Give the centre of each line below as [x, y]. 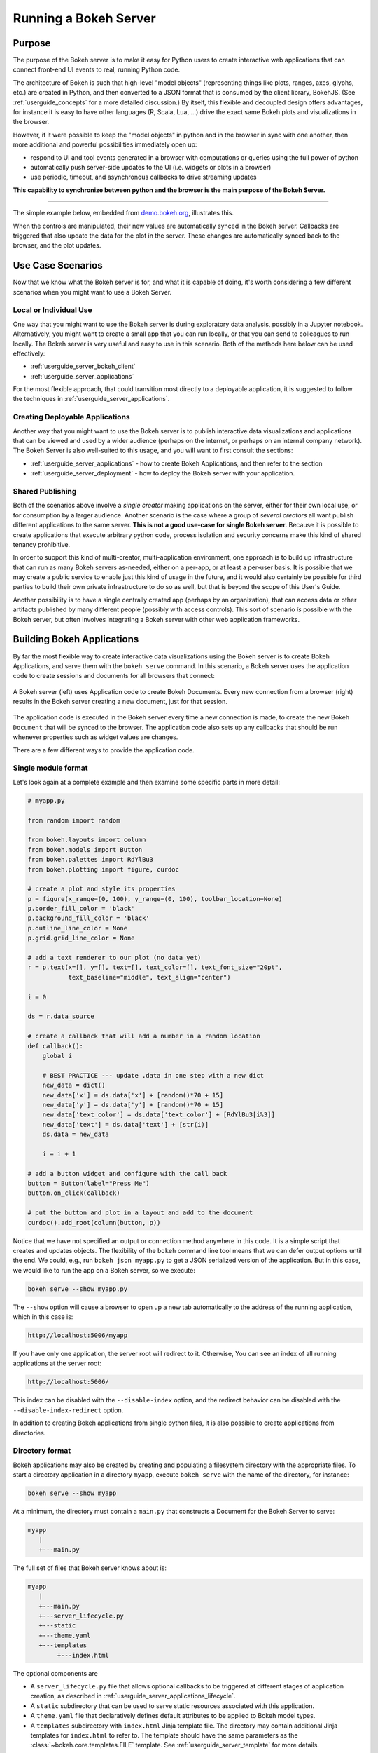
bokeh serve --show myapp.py [78, 1289]
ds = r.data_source [61, 1016]
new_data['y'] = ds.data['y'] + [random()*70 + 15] [133, 1105]
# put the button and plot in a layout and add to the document [140, 1213]
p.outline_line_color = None [78, 928]
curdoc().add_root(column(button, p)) [94, 1223]
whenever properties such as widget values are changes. [96, 737]
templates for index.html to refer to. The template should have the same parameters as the [164, 1735]
